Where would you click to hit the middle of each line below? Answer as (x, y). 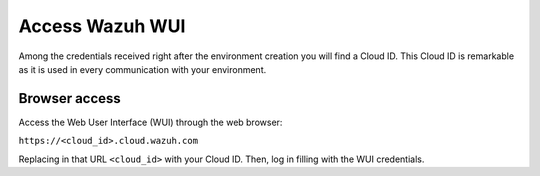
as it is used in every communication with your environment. (142, 69)
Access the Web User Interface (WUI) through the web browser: (150, 122)
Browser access (70, 98)
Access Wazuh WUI (102, 26)
